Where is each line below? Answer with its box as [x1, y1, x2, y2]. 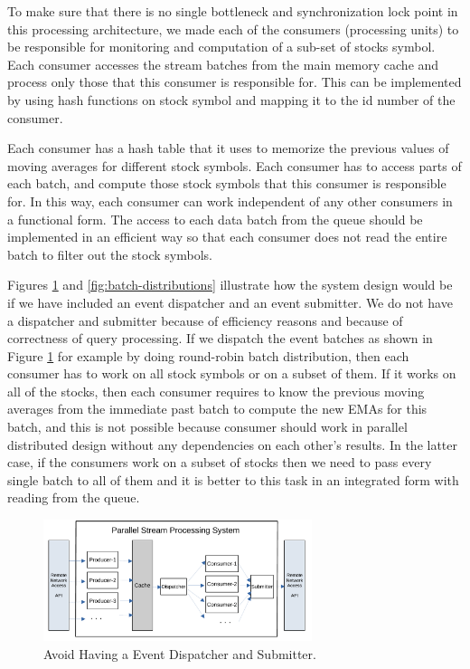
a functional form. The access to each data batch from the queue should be [7, 209, 423, 228]
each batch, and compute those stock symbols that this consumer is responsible [7, 174, 446, 193]
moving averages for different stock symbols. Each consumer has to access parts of [7, 156, 462, 175]
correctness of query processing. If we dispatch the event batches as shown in [7, 329, 433, 348]
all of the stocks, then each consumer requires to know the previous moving [7, 381, 425, 400]
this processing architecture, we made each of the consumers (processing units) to [7, 19, 459, 38]
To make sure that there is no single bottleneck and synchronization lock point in [7, 2, 458, 20]
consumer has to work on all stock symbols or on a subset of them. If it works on [7, 364, 456, 383]
